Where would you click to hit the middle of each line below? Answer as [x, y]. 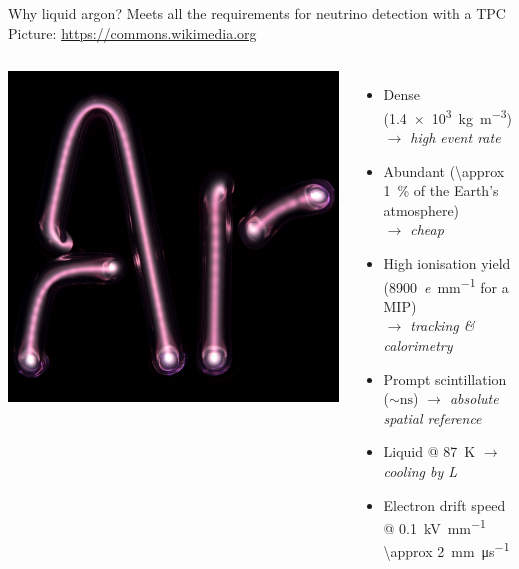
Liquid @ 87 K [429, 451]
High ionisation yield [447, 263]
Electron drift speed [444, 504]
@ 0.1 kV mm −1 [434, 526]
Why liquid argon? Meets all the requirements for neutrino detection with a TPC [257, 13]
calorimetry [418, 345]
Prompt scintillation [445, 378]
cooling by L [420, 471]
